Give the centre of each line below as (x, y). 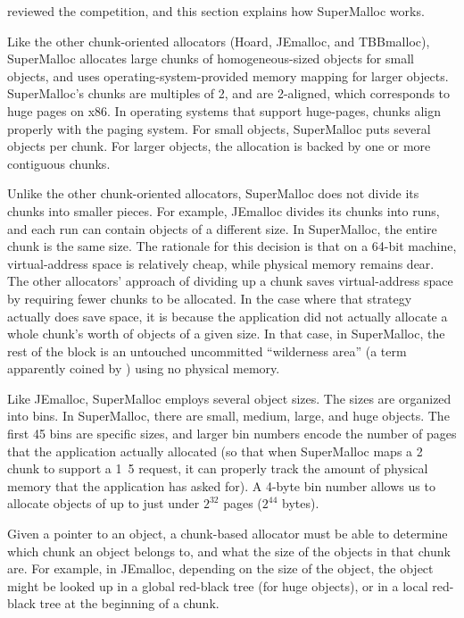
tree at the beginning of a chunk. (129, 603)
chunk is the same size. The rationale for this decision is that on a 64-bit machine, (232, 246)
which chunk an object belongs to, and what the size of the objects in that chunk (229, 551)
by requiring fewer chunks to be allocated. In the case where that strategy (210, 298)
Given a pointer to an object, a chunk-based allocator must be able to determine (228, 534)
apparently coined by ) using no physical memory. (144, 368)
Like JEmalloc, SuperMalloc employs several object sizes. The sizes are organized (229, 398)
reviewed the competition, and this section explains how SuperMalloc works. (216, 11)
